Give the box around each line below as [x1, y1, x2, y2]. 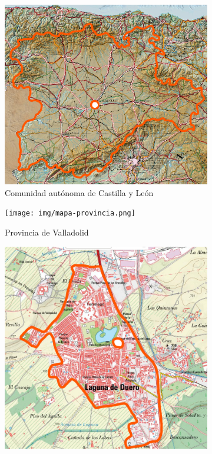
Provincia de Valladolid [5, 226, 89, 238]
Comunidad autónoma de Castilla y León [5, 186, 154, 198]
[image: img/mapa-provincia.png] [5, 209, 135, 218]
